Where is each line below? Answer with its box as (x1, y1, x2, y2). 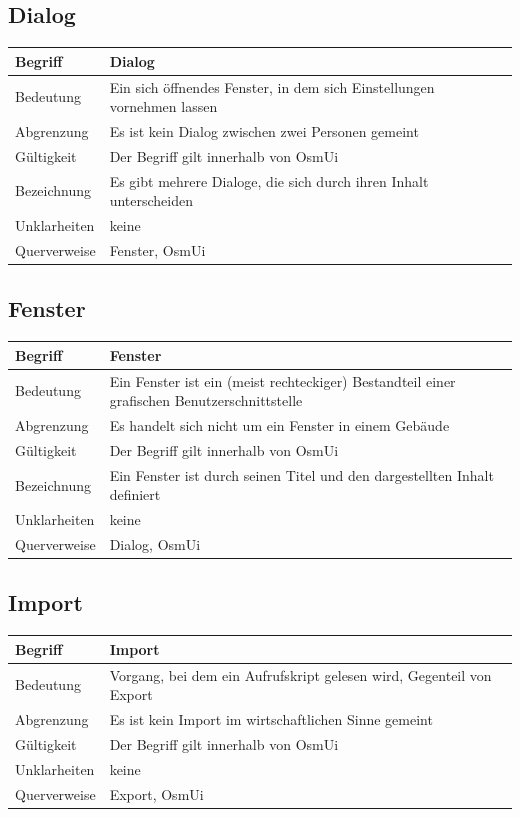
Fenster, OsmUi (109, 239, 206, 260)
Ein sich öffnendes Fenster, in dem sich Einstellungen (109, 76, 435, 97)
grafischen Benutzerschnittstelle (109, 390, 303, 411)
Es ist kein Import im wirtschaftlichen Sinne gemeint (109, 709, 433, 730)
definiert (109, 484, 161, 505)
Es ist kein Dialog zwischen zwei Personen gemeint (109, 120, 419, 141)
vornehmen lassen (109, 96, 218, 117)
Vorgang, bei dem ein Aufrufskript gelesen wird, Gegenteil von (109, 664, 492, 685)
